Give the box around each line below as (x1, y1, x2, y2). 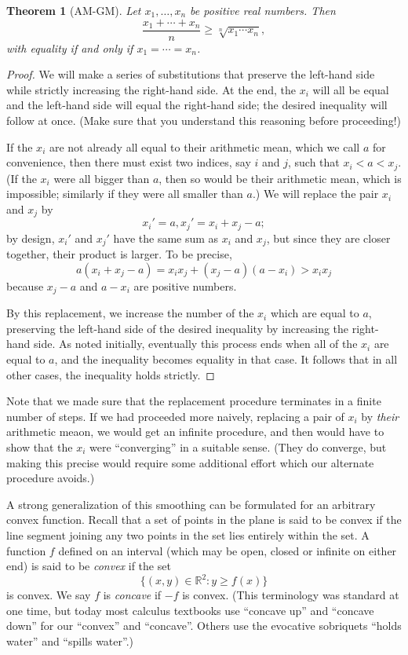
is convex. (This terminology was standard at (182, 587, 399, 603)
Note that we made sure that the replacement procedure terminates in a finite (6, 393, 381, 409)
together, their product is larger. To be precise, (6, 246, 232, 262)
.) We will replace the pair (252, 185, 379, 202)
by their (361, 408, 399, 424)
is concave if (103, 587, 162, 603)
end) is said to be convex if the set (6, 558, 171, 574)
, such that (288, 154, 340, 170)
